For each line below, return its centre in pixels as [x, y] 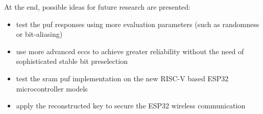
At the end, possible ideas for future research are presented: [97, 7]
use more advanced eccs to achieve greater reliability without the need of [130, 51]
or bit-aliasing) [39, 34]
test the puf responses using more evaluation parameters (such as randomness [138, 24]
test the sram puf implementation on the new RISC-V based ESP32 [122, 78]
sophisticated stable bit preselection [72, 61]
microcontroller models [52, 88]
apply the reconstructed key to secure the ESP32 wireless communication [131, 106]
